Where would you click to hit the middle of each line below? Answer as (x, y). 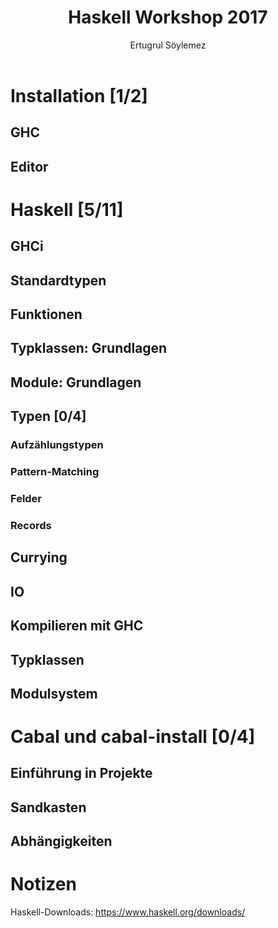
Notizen (43, 884)
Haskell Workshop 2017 (168, 17)
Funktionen (46, 314)
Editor (29, 166)
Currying (39, 557)
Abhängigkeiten (61, 841)
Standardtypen (58, 280)
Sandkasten (48, 807)
